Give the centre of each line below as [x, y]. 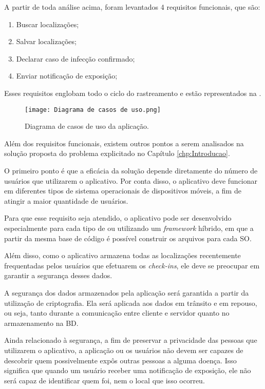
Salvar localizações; [46, 41]
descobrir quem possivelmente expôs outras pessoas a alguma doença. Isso [120, 360]
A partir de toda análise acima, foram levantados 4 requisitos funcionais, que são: [132, 7]
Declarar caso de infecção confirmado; [75, 58]
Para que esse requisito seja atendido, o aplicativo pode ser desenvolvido [118, 218]
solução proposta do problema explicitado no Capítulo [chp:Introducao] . [117, 153]
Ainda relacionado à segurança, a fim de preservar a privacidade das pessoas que [131, 340]
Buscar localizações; [48, 24]
